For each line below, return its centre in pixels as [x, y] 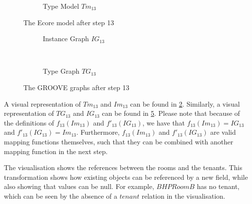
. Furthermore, [98, 132]
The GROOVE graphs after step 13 [76, 87]
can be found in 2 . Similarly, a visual [185, 103]
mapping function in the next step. [56, 151]
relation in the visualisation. [183, 196]
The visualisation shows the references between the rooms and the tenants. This [123, 167]
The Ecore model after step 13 [69, 22]
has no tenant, [218, 186]
